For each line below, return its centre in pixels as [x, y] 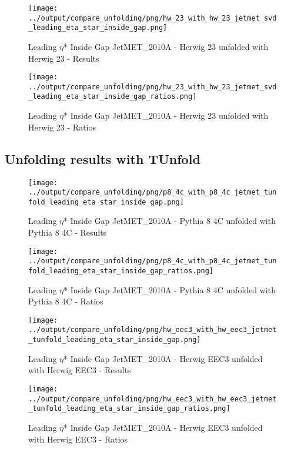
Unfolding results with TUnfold [103, 158]
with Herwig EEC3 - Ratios [78, 439]
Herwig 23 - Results [64, 58]
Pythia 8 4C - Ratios [66, 301]
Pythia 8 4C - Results [68, 232]
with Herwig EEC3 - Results [80, 370]
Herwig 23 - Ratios [62, 127]
